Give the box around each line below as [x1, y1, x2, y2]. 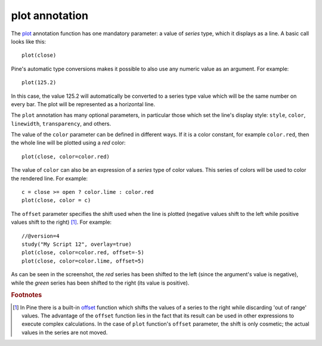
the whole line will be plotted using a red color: [11, 139, 126, 146]
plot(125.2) [21, 79, 57, 86]
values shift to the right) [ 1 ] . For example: [11, 218, 112, 226]
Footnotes [11, 291, 42, 299]
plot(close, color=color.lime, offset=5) [21, 257, 144, 264]
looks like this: [11, 38, 47, 45]
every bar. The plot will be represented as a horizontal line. [11, 100, 156, 107]
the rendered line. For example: [11, 175, 88, 182]
